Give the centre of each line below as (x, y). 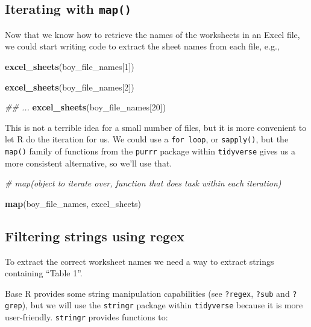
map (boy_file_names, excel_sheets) (73, 203)
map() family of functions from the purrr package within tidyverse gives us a (150, 151)
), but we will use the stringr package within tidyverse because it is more (162, 305)
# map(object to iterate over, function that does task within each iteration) (143, 183)
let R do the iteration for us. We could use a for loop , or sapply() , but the (147, 139)
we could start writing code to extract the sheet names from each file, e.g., (142, 46)
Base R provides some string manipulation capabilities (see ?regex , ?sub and (147, 293)
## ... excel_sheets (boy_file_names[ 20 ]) (86, 107)
